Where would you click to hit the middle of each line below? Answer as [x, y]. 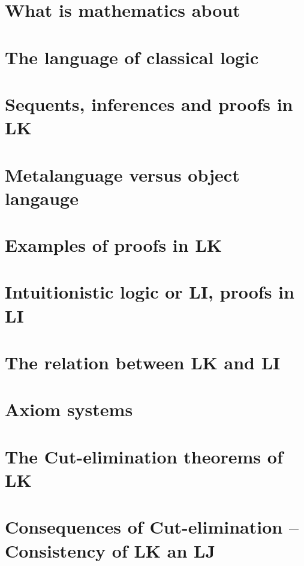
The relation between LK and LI [143, 362]
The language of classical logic [132, 57]
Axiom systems [69, 409]
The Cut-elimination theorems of [144, 456]
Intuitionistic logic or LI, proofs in [150, 292]
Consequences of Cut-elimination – [152, 527]
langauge [42, 198]
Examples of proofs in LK [113, 245]
